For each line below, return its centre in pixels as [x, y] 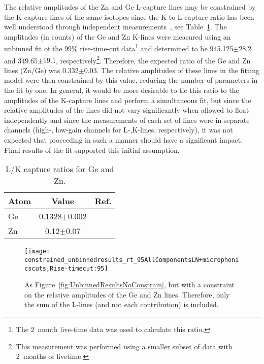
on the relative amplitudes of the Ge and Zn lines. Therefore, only [127, 294]
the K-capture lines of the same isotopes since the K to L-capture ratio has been [129, 16]
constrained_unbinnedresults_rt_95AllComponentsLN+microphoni [132, 260]
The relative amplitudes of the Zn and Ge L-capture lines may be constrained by [130, 7]
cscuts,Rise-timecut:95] [66, 268]
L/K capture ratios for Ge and [60, 169]
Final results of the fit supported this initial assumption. [92, 150]
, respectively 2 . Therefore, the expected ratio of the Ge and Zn [153, 59]
